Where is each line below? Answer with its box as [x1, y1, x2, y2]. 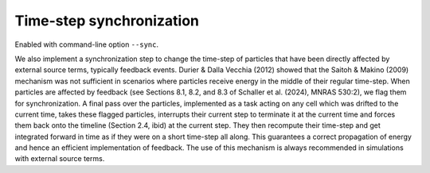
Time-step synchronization [14, 12, 199, 29]
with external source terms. [14, 154, 105, 163]
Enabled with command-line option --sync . [14, 40, 159, 49]
